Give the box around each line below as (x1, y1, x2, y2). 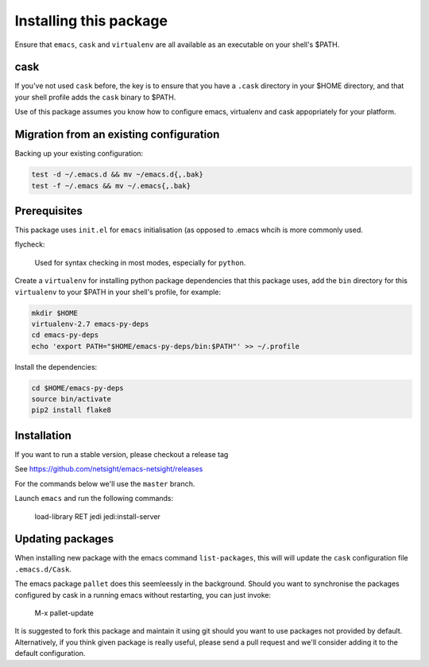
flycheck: (14, 239, 45, 250)
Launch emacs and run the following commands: (14, 494, 174, 503)
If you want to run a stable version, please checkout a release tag (14, 449, 229, 459)
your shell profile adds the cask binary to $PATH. (14, 92, 176, 102)
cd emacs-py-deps (31, 331, 99, 339)
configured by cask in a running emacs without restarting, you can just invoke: (14, 590, 272, 599)
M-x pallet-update (34, 608, 95, 618)
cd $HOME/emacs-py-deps (31, 383, 125, 393)
